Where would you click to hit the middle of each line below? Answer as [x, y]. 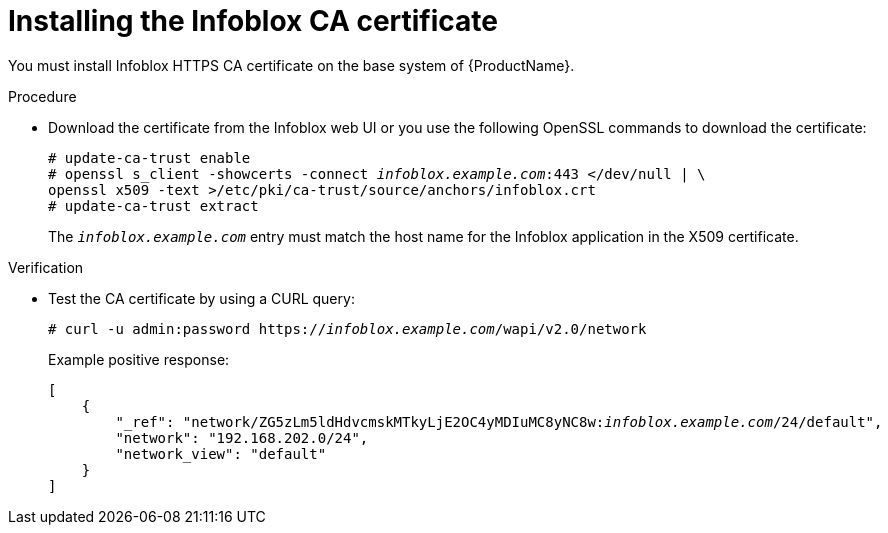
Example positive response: [139, 359]
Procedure [42, 96]
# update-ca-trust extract [153, 205]
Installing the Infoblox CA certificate [253, 21]
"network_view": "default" [221, 453]
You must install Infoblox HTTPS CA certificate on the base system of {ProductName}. [291, 65]
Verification [46, 267]
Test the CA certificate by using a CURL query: [201, 298]
